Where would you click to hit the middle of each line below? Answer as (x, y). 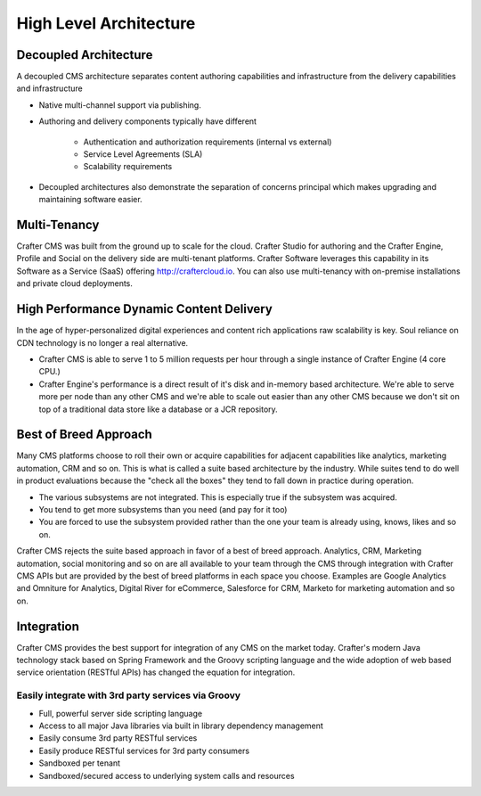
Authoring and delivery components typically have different (148, 121)
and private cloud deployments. (75, 283)
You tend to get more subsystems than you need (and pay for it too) (163, 509)
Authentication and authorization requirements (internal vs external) (208, 142)
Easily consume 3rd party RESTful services (118, 738)
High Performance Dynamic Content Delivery (145, 309)
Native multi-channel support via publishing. (120, 105)
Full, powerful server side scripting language (121, 713)
